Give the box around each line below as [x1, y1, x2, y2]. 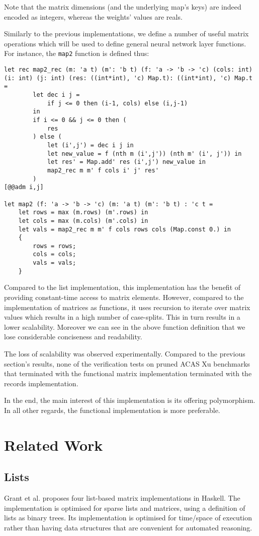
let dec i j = [33, 91, 80, 98]
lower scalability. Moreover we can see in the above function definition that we [4, 321, 245, 332]
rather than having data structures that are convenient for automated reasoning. [4, 522, 252, 532]
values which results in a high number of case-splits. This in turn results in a [4, 312, 240, 322]
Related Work [4, 434, 103, 455]
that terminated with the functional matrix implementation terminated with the [4, 368, 252, 379]
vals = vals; [33, 259, 76, 267]
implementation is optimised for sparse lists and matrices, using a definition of [4, 502, 245, 513]
